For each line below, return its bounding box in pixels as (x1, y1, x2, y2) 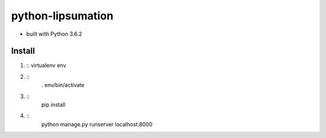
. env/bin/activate (41, 82, 85, 89)
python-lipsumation (11, 9, 114, 22)
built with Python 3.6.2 (26, 30, 83, 38)
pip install (41, 101, 66, 108)
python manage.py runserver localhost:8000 (41, 120, 153, 128)
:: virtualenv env (26, 62, 66, 69)
